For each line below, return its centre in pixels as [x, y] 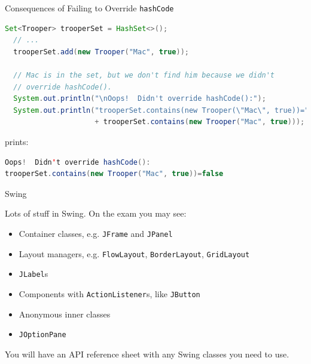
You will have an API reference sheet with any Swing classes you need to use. [147, 354]
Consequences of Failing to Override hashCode [89, 8]
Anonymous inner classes [65, 314]
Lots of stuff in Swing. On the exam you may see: [96, 213]
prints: [17, 141]
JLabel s [33, 274]
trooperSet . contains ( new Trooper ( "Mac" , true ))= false [114, 174]
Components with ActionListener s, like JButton [109, 293]
